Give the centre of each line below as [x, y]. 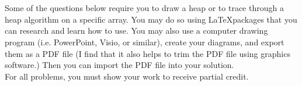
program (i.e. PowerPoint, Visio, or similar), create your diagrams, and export [145, 42]
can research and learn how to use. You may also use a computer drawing [136, 31]
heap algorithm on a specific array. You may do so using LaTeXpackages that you [151, 19]
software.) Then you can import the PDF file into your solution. [119, 65]
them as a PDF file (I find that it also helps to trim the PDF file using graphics [147, 53]
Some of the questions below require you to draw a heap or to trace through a [144, 8]
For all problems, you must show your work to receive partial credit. [127, 76]
